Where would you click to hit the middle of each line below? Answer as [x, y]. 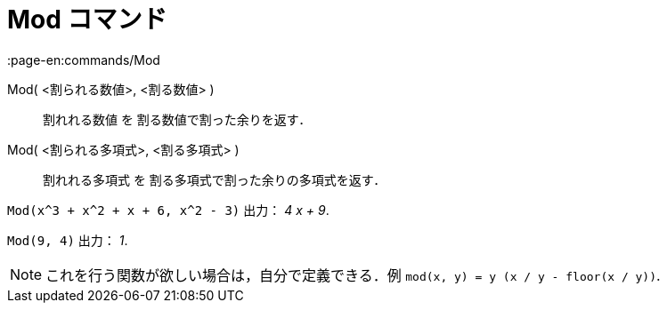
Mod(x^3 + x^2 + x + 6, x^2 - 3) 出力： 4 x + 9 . [168, 210]
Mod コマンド [87, 20]
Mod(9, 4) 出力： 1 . [68, 240]
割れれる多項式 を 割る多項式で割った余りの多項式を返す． [215, 179]
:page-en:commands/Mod [84, 60]
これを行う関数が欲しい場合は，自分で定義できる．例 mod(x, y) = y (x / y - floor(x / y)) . [353, 275]
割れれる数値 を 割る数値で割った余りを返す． [177, 119]
